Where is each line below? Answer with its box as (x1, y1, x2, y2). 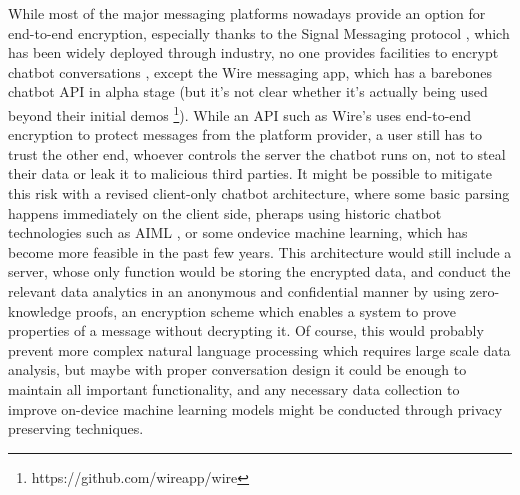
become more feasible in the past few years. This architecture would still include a (8, 241, 512, 262)
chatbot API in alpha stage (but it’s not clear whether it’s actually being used (8, 81, 488, 102)
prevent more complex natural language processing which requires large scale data (8, 339, 511, 360)
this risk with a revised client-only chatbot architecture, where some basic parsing (8, 183, 510, 203)
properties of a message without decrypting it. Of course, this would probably (8, 320, 484, 341)
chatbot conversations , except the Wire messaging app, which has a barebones (8, 61, 492, 82)
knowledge (8, 300, 71, 321)
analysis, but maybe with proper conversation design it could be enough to (8, 359, 467, 380)
